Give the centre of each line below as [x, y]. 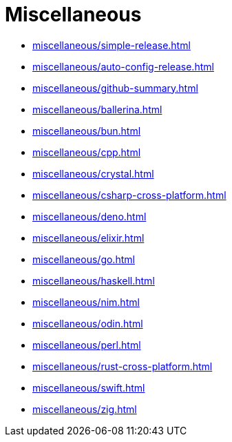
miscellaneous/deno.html [89, 216]
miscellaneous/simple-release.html [112, 45]
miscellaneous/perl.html [87, 345]
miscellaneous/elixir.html [88, 238]
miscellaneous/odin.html [88, 323]
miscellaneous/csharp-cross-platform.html [129, 195]
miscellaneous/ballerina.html [97, 109]
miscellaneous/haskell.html [94, 280]
